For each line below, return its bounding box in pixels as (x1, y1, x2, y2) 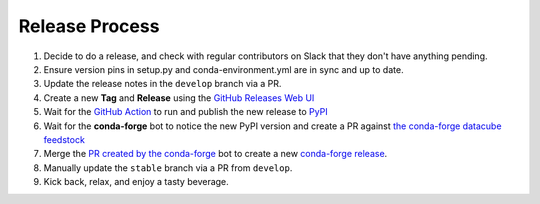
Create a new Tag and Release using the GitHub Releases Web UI (43, 91, 315, 104)
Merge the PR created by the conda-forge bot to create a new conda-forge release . (43, 148, 388, 160)
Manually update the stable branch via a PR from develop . (43, 161, 293, 174)
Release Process (18, 15, 160, 37)
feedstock (43, 133, 85, 145)
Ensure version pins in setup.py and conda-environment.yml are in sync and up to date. (43, 63, 404, 75)
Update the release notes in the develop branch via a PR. (43, 78, 282, 90)
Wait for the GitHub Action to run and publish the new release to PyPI (43, 106, 329, 118)
